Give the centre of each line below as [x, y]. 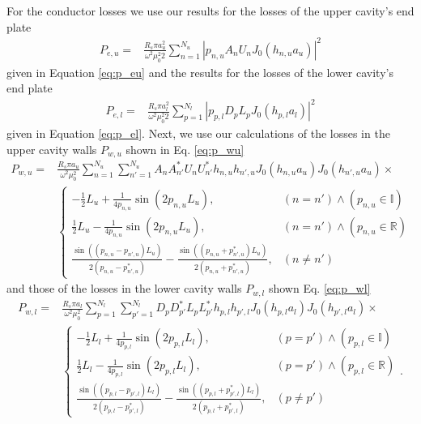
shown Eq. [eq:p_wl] [319, 288]
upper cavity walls [52, 149]
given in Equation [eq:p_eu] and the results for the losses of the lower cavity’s [200, 72]
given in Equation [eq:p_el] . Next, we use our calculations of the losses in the [198, 133]
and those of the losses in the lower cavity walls [124, 288]
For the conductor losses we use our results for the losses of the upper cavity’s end [210, 11]
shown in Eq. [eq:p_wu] [185, 149]
